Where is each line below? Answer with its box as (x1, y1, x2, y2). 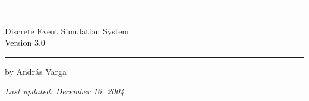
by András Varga (5, 65, 67, 77)
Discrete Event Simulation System (5, 24, 130, 37)
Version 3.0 (5, 36, 45, 49)
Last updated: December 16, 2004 (5, 85, 124, 97)
